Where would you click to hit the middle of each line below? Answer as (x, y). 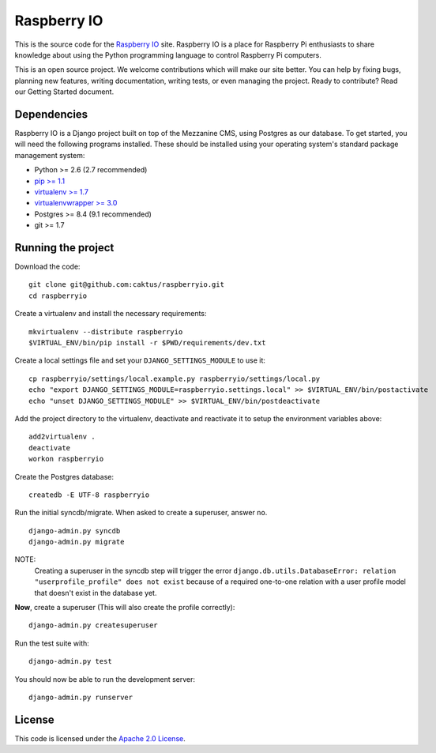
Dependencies (51, 114)
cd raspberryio (58, 296)
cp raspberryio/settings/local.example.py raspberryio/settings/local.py (175, 378)
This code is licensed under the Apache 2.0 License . (100, 738)
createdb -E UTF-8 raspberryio (89, 495)
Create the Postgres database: (64, 476)
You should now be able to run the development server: (105, 679)
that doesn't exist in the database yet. (96, 593)
